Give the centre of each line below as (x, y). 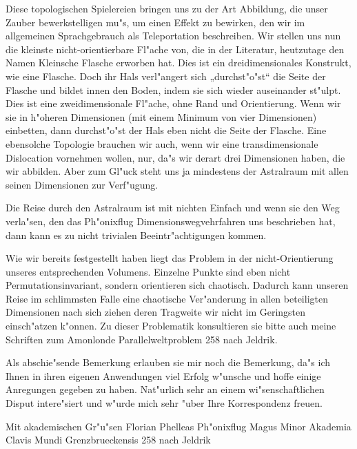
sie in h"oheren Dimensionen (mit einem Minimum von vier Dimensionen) (161, 116)
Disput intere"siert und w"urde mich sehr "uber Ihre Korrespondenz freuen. (164, 403)
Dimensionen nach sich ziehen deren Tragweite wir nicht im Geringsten (156, 312)
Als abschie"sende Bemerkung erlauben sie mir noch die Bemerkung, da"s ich (168, 362)
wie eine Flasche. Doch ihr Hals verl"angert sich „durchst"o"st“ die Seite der (166, 76)
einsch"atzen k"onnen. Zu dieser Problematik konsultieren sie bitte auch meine (171, 326)
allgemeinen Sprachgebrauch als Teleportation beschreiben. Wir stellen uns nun (173, 36)
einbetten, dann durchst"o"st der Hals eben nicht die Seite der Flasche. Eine (166, 130)
